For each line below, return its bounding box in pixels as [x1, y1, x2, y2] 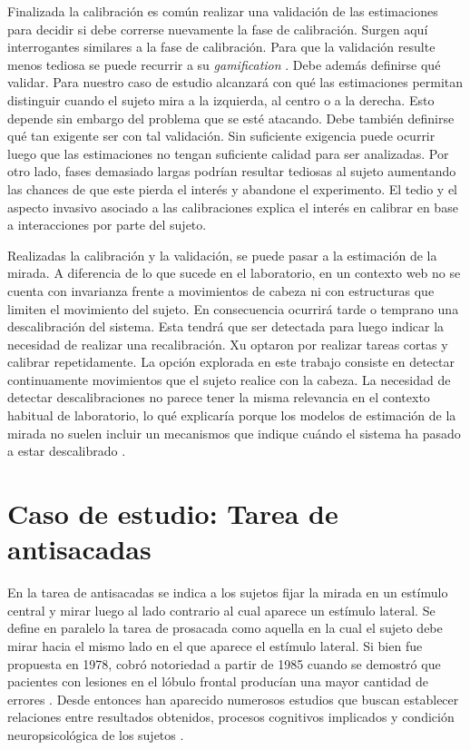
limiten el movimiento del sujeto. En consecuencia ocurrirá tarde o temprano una [7, 299, 459, 318]
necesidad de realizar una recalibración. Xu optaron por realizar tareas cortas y [7, 334, 448, 353]
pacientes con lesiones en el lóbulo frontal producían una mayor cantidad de [7, 672, 428, 691]
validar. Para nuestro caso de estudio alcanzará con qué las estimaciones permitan [7, 73, 464, 92]
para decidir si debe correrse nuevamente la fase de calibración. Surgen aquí [7, 19, 428, 38]
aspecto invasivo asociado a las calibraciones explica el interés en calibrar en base [7, 197, 458, 216]
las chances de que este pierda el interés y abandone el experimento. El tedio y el [7, 179, 458, 198]
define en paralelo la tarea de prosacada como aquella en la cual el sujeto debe [7, 618, 443, 637]
